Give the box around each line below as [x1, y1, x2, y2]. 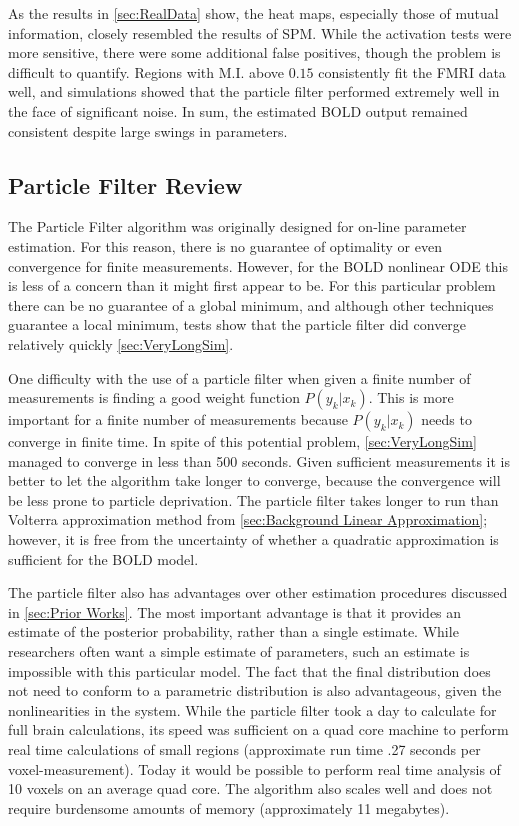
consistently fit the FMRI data [318, 61, 506, 82]
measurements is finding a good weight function [8, 387, 300, 408]
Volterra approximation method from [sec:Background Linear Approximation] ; [8, 509, 488, 530]
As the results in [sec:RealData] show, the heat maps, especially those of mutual [8, 3, 499, 23]
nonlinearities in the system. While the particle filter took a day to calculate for [8, 699, 497, 720]
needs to [421, 409, 472, 430]
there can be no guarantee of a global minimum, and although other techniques [8, 294, 494, 315]
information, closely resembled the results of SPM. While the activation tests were [8, 22, 512, 43]
